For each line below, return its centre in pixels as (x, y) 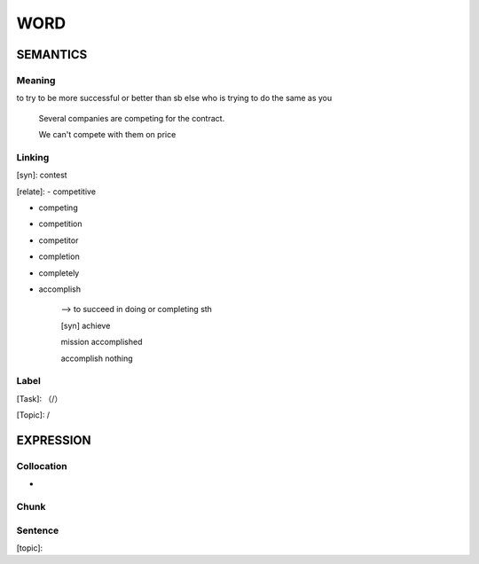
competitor (59, 240)
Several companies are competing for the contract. (132, 118)
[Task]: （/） (39, 398)
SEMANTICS (52, 55)
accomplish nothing (97, 358)
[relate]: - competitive (56, 192)
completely (59, 273)
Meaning (36, 80)
